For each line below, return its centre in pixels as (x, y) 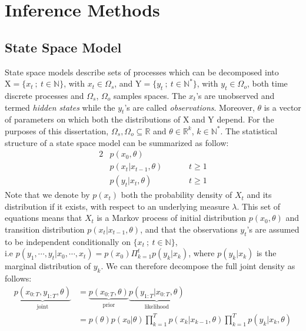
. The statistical (249, 130)
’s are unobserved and (235, 95)
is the (266, 253)
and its (259, 195)
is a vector (282, 107)
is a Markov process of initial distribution (172, 218)
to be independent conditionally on (68, 241)
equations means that (44, 218)
